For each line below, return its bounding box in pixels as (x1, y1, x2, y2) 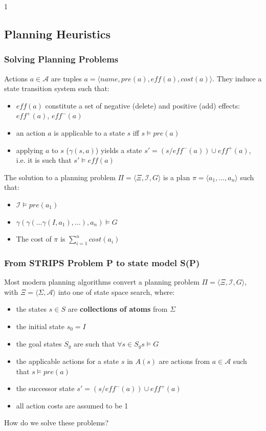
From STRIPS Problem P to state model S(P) (4, 256, 200, 269)
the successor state (16, 383, 75, 394)
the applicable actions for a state (16, 355, 119, 366)
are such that (73, 338, 115, 349)
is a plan (163, 171, 190, 182)
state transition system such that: (4, 83, 109, 94)
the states (16, 304, 47, 314)
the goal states (16, 338, 62, 349)
